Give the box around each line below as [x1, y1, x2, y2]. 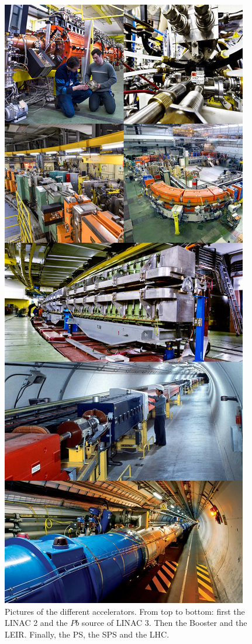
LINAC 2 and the [5, 617, 68, 629]
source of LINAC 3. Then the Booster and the [81, 617, 247, 629]
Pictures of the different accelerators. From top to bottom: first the [5, 605, 245, 617]
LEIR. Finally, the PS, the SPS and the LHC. [5, 628, 170, 640]
